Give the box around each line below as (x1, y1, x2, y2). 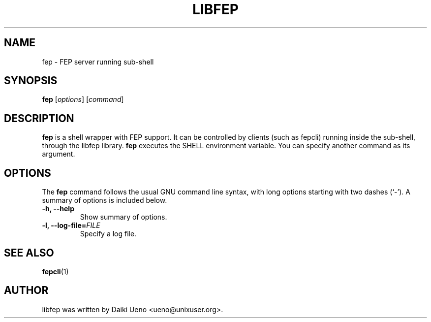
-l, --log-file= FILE (42, 221, 100, 230)
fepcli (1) (42, 267, 69, 276)
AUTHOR (4, 284, 49, 297)
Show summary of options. (80, 213, 167, 222)
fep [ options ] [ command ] (42, 95, 124, 104)
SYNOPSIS (4, 74, 58, 87)
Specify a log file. (80, 229, 137, 238)
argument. (42, 150, 75, 159)
